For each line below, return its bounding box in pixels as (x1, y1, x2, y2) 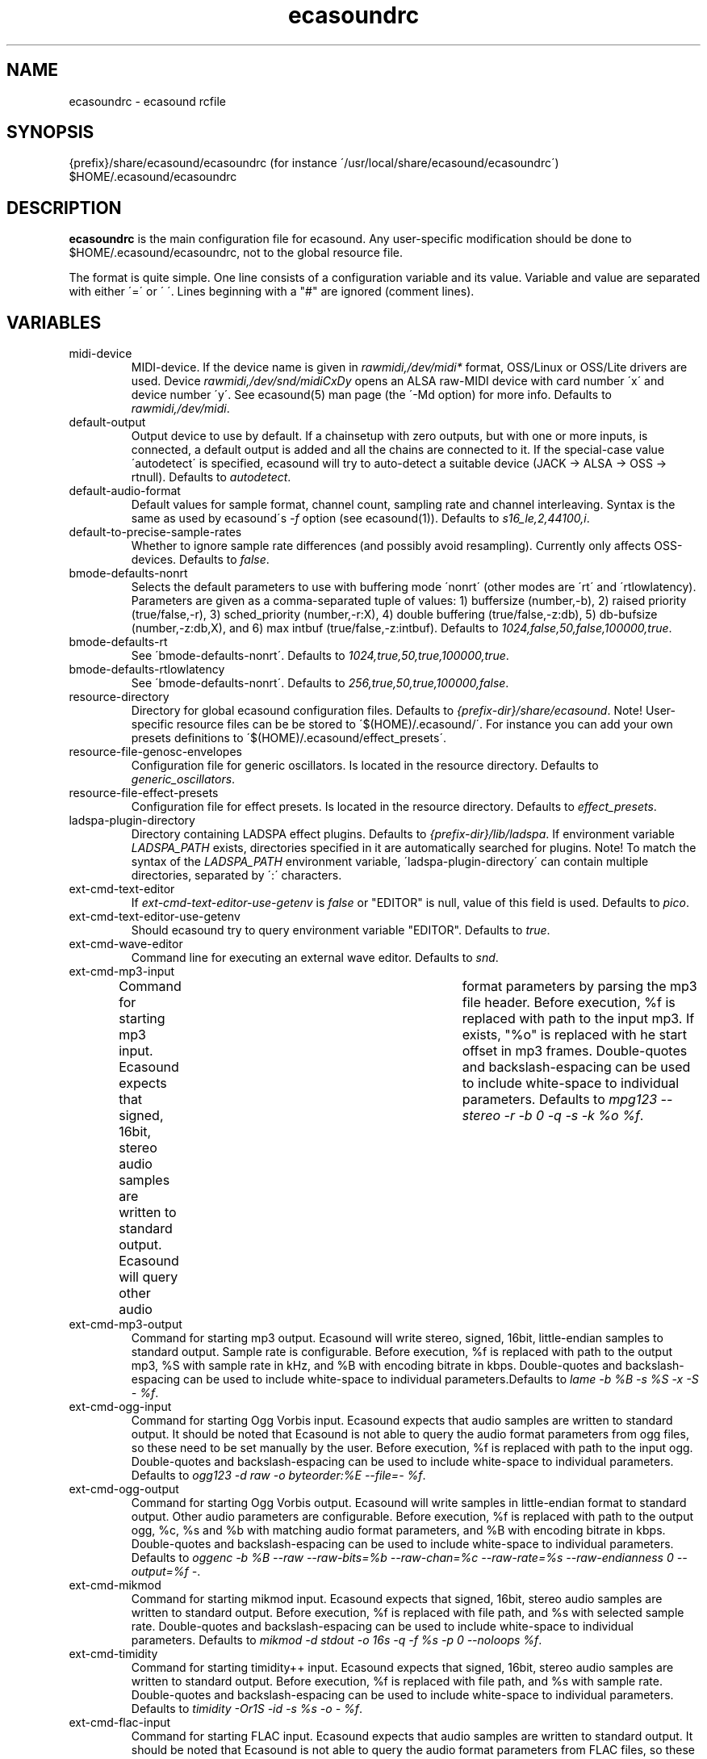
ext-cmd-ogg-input (69, 1400, 172, 1414)
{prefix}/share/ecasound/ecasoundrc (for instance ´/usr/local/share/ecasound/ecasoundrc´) (69, 156, 559, 170)
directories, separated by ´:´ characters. (131, 868, 342, 883)
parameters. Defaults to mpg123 (462, 1091, 658, 1108)
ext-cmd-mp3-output (69, 1317, 182, 1332)
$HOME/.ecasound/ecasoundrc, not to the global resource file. (69, 246, 403, 260)
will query (119, 1269, 178, 1286)
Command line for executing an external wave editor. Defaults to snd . (131, 951, 499, 965)
